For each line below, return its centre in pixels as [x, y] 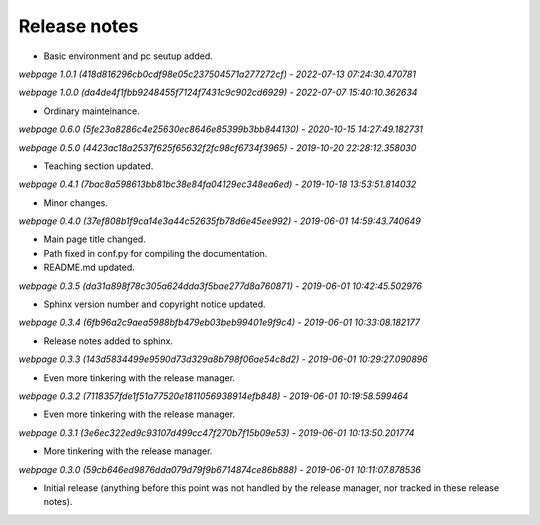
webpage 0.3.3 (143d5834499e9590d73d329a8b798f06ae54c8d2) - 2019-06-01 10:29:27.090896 [223, 359]
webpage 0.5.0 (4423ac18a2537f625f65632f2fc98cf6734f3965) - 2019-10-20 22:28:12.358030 [217, 147]
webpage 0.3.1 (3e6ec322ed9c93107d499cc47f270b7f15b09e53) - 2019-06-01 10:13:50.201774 [216, 432]
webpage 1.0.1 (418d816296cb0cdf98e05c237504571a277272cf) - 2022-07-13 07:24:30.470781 [217, 74]
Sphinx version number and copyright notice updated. [154, 304]
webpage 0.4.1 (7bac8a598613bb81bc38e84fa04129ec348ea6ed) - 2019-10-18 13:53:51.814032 [217, 184]
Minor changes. [76, 202]
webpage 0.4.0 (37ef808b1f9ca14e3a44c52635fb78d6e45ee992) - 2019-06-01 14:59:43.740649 [220, 221]
